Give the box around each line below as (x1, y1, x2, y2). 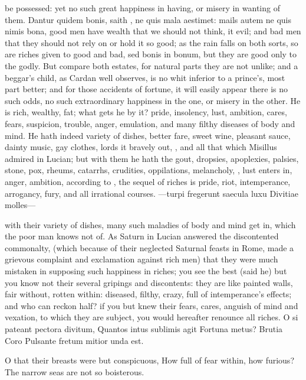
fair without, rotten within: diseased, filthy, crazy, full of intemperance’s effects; (5, 288, 292, 300)
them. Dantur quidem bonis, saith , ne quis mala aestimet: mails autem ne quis (5, 13, 292, 25)
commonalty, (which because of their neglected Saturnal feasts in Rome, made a (5, 241, 294, 254)
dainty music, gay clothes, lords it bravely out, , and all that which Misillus (5, 141, 277, 153)
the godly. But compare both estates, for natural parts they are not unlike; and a (5, 59, 298, 72)
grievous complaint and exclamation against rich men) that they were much (5, 253, 278, 265)
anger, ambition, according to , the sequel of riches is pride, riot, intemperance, (5, 175, 291, 187)
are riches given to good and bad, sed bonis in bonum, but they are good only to (5, 48, 297, 60)
